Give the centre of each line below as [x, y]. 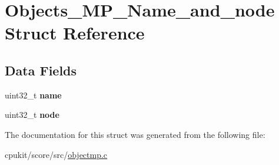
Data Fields [41, 70]
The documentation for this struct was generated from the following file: [135, 134]
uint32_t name [33, 95]
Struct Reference [75, 33]
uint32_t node [32, 115]
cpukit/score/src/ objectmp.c [56, 154]
